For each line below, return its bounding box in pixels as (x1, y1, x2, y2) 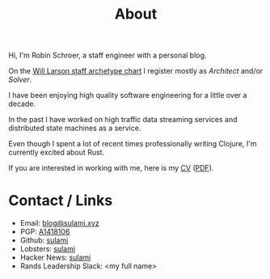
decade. (8, 99, 36, 109)
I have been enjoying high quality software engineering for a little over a (8, 91, 247, 100)
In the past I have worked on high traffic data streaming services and (8, 115, 238, 125)
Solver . (8, 74, 32, 85)
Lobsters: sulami (19, 244, 75, 254)
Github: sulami (19, 235, 69, 245)
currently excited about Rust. (8, 147, 105, 158)
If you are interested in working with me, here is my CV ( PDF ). (8, 163, 214, 173)
